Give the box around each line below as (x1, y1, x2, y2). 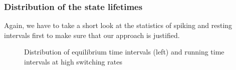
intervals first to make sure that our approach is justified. (4, 29, 180, 40)
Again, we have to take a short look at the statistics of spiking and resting (4, 20, 232, 30)
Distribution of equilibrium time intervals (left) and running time (24, 46, 224, 57)
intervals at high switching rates (24, 56, 122, 66)
